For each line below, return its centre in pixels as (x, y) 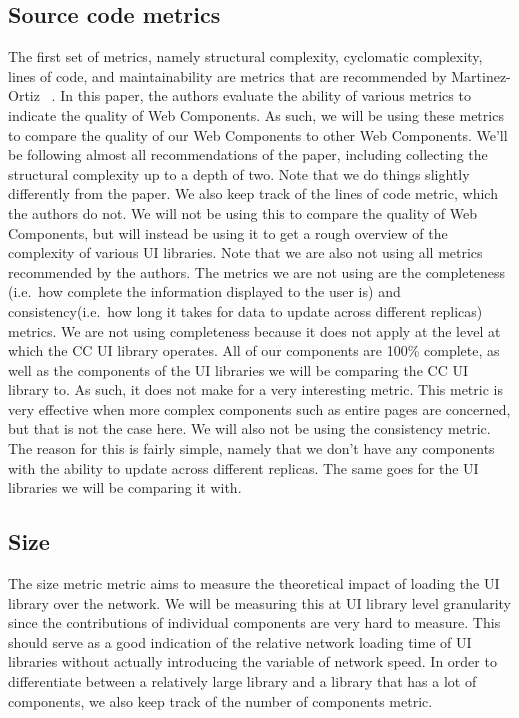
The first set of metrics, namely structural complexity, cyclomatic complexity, (245, 56)
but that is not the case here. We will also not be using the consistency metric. (249, 428)
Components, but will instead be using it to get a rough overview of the (228, 232)
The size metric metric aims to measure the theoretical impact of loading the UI (254, 583)
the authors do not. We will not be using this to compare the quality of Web (242, 212)
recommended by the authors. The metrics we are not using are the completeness (257, 271)
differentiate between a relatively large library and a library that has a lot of (242, 681)
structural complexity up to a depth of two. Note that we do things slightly (239, 173)
